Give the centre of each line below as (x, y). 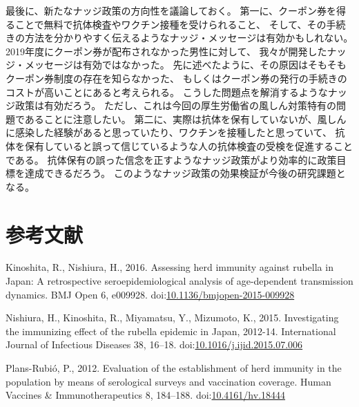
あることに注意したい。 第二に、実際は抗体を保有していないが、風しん (185, 119)
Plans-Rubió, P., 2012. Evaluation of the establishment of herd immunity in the (174, 368)
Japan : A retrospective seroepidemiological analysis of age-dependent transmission (179, 281)
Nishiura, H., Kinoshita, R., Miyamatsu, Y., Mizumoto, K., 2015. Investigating (172, 318)
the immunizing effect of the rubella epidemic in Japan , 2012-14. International (171, 331)
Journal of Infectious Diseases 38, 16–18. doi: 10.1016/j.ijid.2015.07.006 (154, 344)
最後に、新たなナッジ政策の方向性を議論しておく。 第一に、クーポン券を (171, 10)
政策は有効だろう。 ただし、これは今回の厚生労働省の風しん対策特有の (175, 105)
